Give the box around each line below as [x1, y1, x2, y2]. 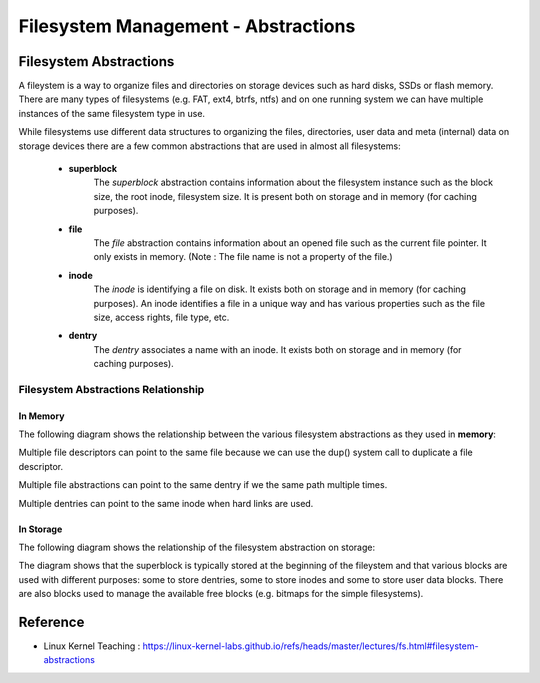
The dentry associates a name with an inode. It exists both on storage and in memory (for [93, 343, 462, 355]
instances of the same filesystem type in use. [18, 107, 205, 119]
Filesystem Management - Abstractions [18, 15, 356, 37]
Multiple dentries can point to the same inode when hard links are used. [18, 497, 314, 509]
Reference [18, 613, 85, 630]
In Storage [18, 523, 63, 535]
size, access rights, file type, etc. [93, 311, 230, 323]
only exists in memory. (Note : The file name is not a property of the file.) [93, 251, 394, 263]
